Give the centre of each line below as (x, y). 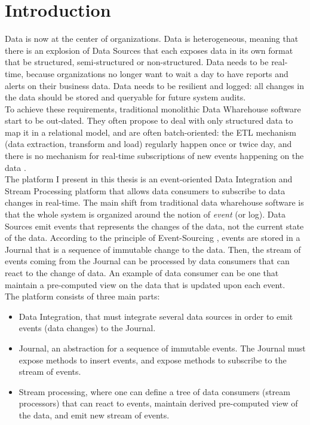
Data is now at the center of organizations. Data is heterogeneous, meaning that (152, 39)
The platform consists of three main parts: (82, 296)
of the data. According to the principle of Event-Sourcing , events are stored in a (153, 238)
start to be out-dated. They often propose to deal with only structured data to (149, 120)
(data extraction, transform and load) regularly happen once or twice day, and (148, 144)
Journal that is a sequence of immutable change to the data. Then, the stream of (153, 249)
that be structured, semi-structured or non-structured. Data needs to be (137, 62)
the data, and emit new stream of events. (94, 415)
